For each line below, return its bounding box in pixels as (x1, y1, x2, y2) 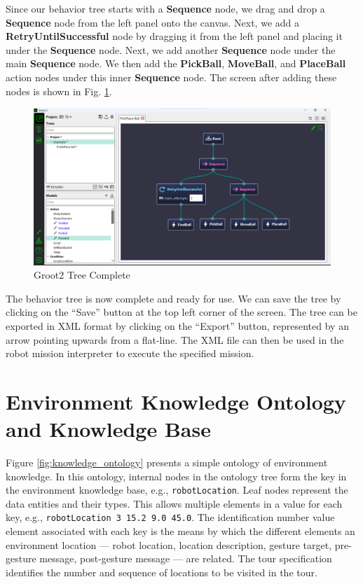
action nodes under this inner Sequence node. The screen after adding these (6, 69, 337, 84)
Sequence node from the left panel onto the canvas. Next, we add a (6, 15, 299, 29)
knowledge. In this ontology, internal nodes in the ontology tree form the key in (6, 468, 347, 483)
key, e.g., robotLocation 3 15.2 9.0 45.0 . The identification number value (6, 510, 335, 524)
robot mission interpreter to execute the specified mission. (6, 346, 254, 361)
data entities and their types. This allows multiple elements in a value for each (6, 496, 343, 510)
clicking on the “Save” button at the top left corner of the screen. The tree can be (6, 305, 357, 319)
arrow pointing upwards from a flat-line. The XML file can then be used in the (6, 332, 344, 347)
